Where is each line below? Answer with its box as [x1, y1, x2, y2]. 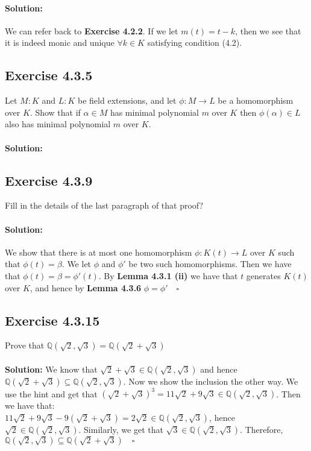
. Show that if [30, 106, 81, 118]
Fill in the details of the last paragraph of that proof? [5, 199, 204, 212]
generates [246, 269, 281, 282]
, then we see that [235, 24, 301, 37]
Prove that [5, 339, 45, 352]
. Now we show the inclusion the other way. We [123, 374, 298, 387]
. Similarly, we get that [78, 423, 163, 436]
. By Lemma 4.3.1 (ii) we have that [98, 269, 238, 282]
